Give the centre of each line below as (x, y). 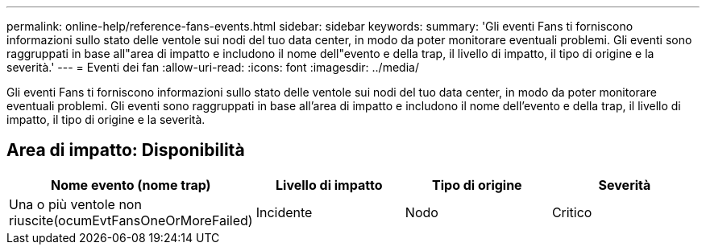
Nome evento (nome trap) (131, 185)
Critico (572, 212)
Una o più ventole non (75, 204)
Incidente (284, 212)
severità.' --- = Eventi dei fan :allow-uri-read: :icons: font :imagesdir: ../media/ (213, 67)
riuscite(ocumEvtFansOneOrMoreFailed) (131, 220)
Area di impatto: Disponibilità (126, 150)
